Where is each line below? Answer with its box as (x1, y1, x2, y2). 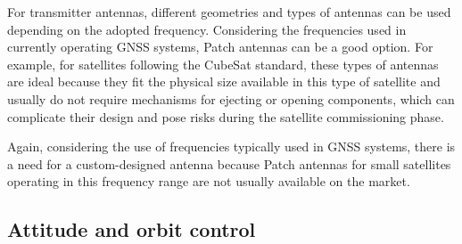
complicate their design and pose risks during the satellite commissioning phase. (7, 107, 444, 126)
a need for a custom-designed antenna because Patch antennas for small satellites (7, 154, 451, 173)
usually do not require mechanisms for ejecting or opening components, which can (7, 89, 455, 108)
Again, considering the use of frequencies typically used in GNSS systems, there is (7, 137, 456, 156)
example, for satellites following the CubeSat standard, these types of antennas (7, 54, 439, 73)
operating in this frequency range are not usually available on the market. (7, 172, 410, 191)
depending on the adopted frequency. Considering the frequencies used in (7, 20, 407, 38)
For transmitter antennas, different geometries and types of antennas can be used (7, 3, 451, 20)
